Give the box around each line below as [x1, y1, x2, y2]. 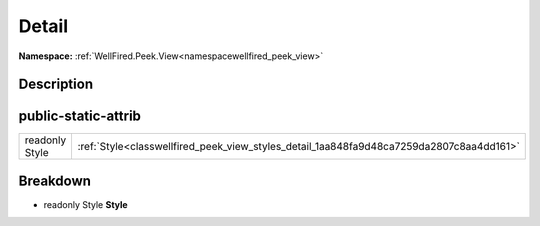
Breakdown [18, 172, 92, 189]
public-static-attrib [18, 108, 142, 125]
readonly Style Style [43, 198, 129, 210]
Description [18, 76, 94, 93]
